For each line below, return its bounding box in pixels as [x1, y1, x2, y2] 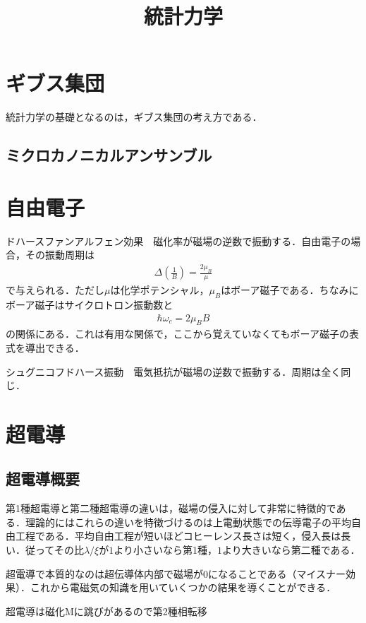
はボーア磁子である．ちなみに [221, 283, 359, 297]
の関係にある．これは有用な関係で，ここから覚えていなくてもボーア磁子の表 [6, 326, 360, 341]
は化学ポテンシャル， [110, 283, 209, 297]
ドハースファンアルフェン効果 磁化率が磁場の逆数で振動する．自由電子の [6, 233, 351, 248]
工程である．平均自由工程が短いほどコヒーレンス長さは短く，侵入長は [15, 528, 341, 543]
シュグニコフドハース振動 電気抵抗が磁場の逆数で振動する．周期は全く [6, 364, 341, 379]
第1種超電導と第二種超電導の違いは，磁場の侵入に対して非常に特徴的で [6, 501, 336, 516]
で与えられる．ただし [6, 283, 104, 297]
